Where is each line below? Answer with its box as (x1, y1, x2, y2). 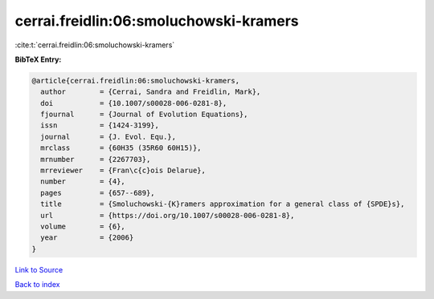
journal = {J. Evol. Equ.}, (40, 132, 177, 141)
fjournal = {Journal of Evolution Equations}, (40, 110, 248, 119)
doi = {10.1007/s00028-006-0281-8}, (40, 99, 227, 107)
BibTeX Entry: (14, 55, 62, 64)
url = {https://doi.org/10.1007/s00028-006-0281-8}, (40, 211, 295, 220)
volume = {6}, (40, 222, 126, 231)
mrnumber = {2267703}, (40, 155, 151, 164)
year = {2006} (40, 233, 134, 242)
